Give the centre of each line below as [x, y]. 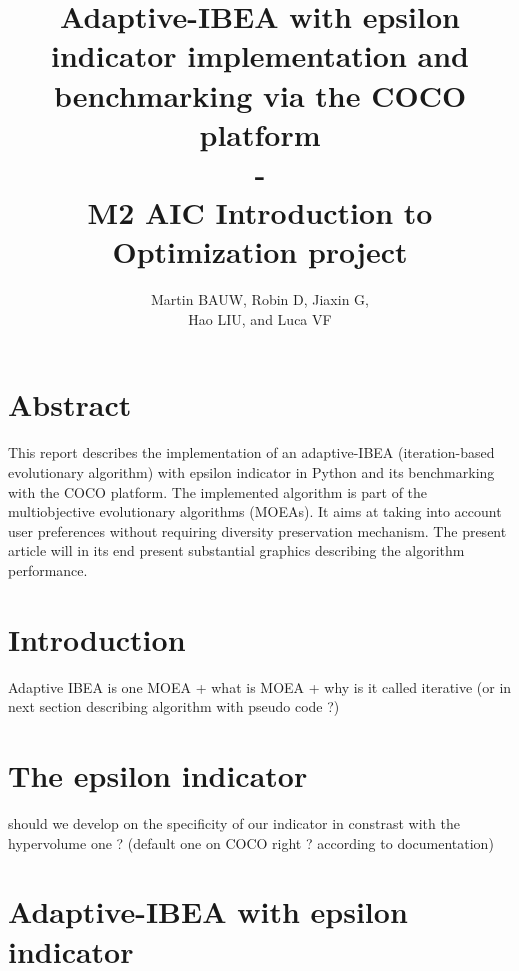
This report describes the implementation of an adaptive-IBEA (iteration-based [251, 452]
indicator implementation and [260, 55]
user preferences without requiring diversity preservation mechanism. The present [257, 530]
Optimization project [260, 251]
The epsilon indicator [158, 775]
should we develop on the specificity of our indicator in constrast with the [234, 822]
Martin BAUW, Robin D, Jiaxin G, [260, 299]
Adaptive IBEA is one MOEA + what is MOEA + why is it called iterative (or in [260, 686]
